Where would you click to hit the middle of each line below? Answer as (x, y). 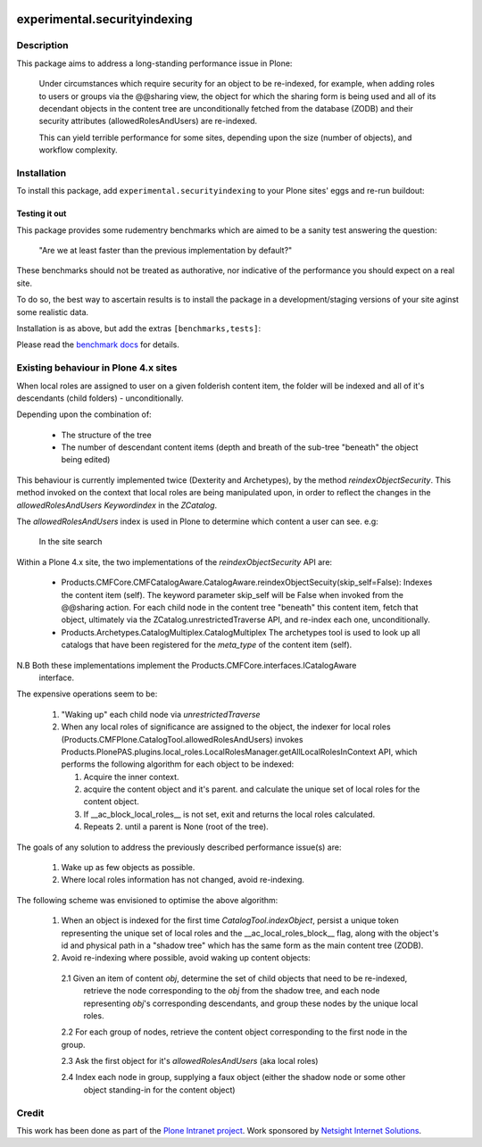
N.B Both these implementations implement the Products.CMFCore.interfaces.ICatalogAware (187, 665)
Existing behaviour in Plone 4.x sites (97, 368)
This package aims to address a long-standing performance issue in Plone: (154, 63)
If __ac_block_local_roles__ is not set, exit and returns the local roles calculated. (229, 814)
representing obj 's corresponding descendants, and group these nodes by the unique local (251, 1003)
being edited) (86, 460)
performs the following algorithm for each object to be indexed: (178, 764)
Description (42, 46)
